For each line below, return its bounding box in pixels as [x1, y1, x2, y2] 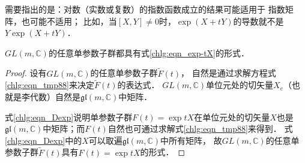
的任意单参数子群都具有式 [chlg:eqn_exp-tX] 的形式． [48, 46, 249, 59]
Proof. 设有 [5, 67, 47, 79]
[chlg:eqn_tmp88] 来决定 [5, 79, 94, 91]
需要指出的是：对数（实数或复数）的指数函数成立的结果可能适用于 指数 [5, 3, 285, 15]
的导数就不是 [233, 14, 284, 27]
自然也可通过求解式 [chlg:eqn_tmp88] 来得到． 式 [107, 122, 293, 135]
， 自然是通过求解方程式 [181, 67, 276, 79]
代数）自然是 [29, 90, 80, 102]
